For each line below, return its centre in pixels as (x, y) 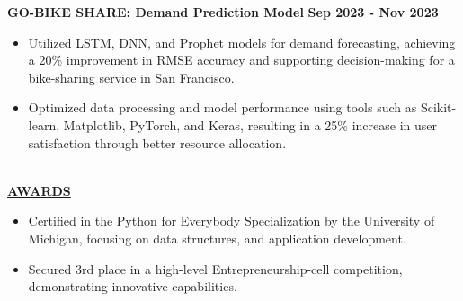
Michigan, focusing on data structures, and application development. (217, 238)
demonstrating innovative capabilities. (133, 286)
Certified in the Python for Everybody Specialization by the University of (231, 221)
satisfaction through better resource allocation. (157, 142)
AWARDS (39, 190)
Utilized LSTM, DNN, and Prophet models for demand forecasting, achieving (242, 42)
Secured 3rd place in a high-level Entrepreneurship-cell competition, (215, 268)
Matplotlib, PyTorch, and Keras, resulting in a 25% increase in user (250, 124)
